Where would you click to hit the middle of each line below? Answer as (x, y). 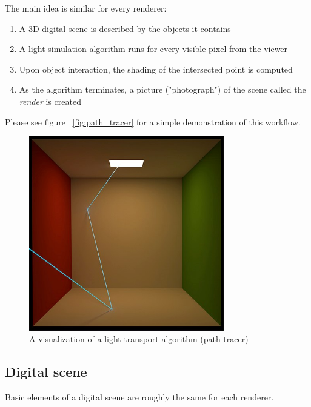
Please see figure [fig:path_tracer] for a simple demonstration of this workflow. (153, 121)
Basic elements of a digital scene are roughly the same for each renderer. (139, 397)
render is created (50, 101)
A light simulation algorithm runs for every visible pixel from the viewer (153, 49)
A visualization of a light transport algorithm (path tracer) (139, 339)
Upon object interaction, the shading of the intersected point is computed (156, 69)
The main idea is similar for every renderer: (86, 8)
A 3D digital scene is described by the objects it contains (125, 28)
